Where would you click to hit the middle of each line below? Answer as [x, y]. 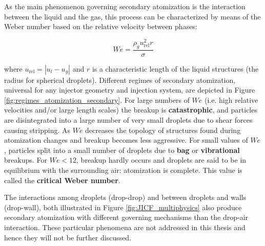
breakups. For [26, 160]
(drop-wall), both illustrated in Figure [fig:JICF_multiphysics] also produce [123, 207]
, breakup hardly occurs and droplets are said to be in [161, 160]
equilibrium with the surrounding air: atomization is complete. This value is [123, 170]
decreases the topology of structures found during [163, 130]
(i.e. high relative [231, 99]
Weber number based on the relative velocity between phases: [101, 26]
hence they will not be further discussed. [68, 237]
